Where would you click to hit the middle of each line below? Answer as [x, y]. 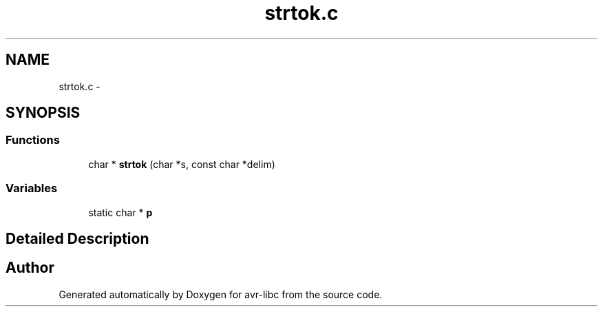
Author [30, 268]
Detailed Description [77, 238]
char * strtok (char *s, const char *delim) [182, 164]
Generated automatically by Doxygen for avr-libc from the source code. [221, 294]
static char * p [120, 212]
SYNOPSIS [43, 113]
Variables [32, 188]
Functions [33, 140]
